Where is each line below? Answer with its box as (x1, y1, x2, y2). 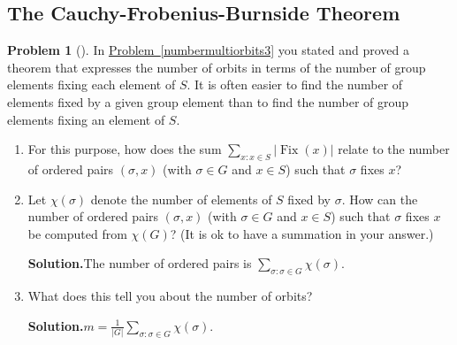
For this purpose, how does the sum (27, 140, 222, 158)
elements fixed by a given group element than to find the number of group (7, 92, 409, 111)
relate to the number (338, 140, 450, 158)
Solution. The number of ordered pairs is (27, 254, 252, 272)
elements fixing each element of (7, 75, 176, 94)
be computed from (27, 224, 127, 242)
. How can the (341, 189, 418, 208)
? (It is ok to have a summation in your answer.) (170, 224, 434, 242)
